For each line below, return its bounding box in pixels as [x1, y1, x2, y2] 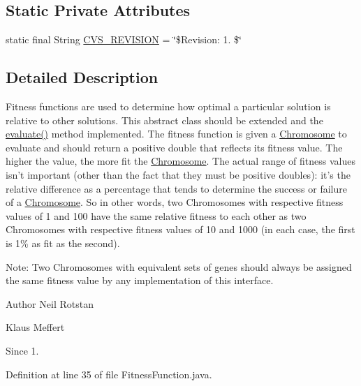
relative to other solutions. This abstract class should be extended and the [6, 112, 323, 127]
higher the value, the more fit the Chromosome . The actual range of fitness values [6, 154, 355, 168]
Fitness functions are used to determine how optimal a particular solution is [6, 99, 331, 113]
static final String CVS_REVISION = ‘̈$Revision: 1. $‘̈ [6, 32, 242, 47]
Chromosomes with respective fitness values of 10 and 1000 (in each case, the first [6, 222, 355, 237]
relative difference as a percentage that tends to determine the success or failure [6, 181, 347, 195]
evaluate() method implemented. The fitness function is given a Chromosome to [6, 126, 347, 141]
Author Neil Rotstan [6, 296, 94, 311]
